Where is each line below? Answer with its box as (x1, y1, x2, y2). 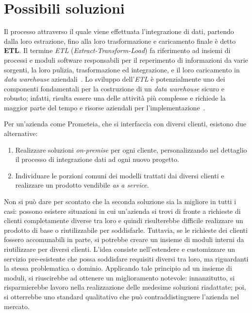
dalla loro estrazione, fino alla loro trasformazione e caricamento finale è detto (4, 35, 236, 46)
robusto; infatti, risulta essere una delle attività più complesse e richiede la (4, 93, 226, 103)
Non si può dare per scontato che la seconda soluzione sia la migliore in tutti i (4, 196, 236, 207)
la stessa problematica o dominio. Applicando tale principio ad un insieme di (4, 263, 232, 273)
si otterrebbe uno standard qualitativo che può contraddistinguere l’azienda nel (4, 291, 239, 301)
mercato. (4, 301, 30, 311)
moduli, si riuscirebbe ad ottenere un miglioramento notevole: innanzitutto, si (4, 272, 235, 282)
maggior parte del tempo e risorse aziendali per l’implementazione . (4, 102, 205, 112)
